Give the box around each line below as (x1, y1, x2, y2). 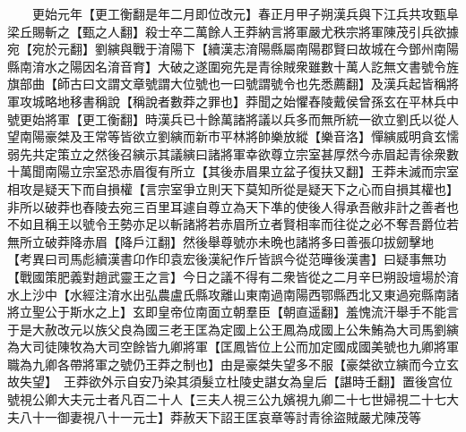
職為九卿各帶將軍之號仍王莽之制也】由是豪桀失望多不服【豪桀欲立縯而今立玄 (7, 354, 459, 373)
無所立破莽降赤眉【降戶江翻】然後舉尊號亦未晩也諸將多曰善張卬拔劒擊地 (7, 232, 434, 250)
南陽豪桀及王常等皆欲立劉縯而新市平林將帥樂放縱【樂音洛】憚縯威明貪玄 (19, 127, 446, 146)
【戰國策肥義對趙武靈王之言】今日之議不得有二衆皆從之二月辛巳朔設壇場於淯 (7, 267, 459, 285)
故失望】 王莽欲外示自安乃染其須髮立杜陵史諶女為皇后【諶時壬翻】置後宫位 (7, 372, 453, 391)
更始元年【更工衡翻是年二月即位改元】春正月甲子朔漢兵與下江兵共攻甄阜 (31, 4, 459, 22)
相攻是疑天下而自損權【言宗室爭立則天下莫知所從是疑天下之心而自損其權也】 (7, 179, 459, 198)
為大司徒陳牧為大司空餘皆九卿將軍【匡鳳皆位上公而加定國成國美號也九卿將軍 (7, 337, 459, 356)
